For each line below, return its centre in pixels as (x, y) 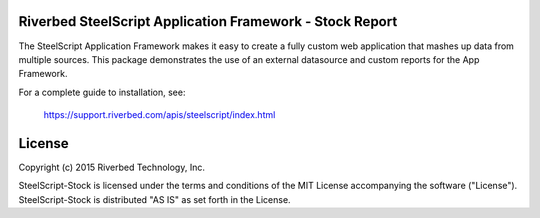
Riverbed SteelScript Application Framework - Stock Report (208, 21)
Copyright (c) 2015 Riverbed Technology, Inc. (111, 167)
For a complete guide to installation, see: (102, 92)
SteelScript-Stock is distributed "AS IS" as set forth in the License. (154, 199)
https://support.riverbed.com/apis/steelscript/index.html (159, 115)
